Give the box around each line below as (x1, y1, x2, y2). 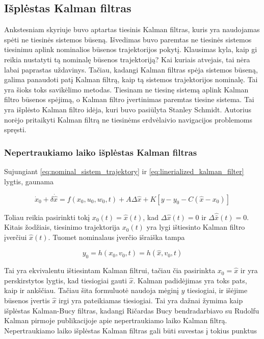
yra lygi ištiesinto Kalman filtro (146, 222, 245, 232)
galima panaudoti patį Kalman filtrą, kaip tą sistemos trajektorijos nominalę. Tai (4, 74, 258, 85)
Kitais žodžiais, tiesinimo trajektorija (4, 222, 120, 232)
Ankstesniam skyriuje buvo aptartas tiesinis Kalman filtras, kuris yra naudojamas (4, 24, 260, 35)
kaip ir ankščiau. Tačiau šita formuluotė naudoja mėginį (4, 285, 179, 296)
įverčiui (4, 231, 27, 242)
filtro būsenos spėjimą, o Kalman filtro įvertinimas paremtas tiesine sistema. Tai (4, 94, 254, 105)
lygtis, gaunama (4, 176, 54, 186)
